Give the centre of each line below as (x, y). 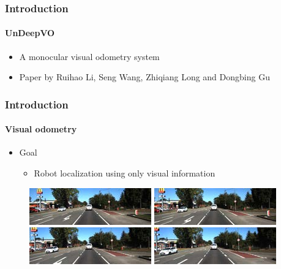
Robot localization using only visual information (125, 173)
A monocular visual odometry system (89, 56)
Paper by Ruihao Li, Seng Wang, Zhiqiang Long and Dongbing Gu (144, 77)
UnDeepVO (30, 33)
